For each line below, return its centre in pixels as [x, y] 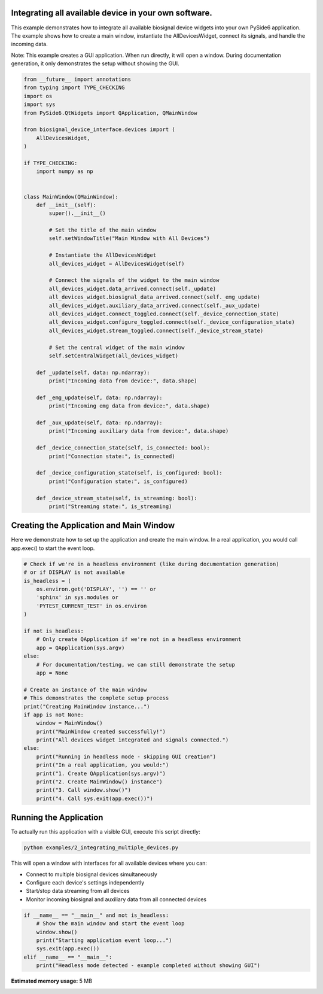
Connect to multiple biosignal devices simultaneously [92, 874]
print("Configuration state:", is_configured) [118, 481]
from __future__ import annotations [77, 80]
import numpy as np [65, 171]
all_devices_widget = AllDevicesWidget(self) [117, 264]
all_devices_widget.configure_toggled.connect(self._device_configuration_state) [172, 322]
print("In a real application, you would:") [103, 765]
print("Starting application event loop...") [104, 940]
